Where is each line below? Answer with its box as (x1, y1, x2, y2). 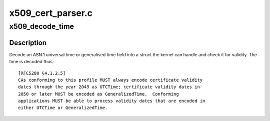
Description (9, 38, 47, 47)
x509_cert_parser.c (9, 7, 92, 18)
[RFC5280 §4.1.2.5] (18, 70, 66, 76)
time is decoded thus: (9, 59, 54, 65)
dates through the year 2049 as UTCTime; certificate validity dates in (18, 84, 200, 90)
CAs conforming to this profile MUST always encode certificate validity (18, 77, 203, 83)
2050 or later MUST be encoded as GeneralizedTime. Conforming (18, 91, 179, 97)
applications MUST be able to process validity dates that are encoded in (18, 98, 205, 104)
